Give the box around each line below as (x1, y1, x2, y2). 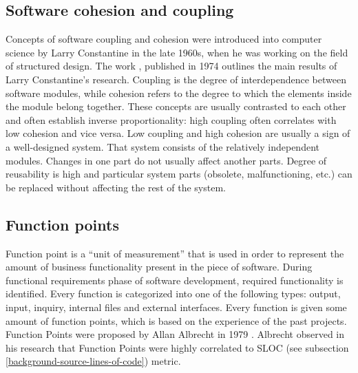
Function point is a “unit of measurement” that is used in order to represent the (6, 246, 344, 260)
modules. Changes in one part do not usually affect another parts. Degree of (6, 153, 327, 167)
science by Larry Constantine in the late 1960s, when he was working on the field (6, 45, 348, 59)
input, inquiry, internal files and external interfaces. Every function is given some (6, 299, 347, 314)
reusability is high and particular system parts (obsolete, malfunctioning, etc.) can (6, 167, 352, 181)
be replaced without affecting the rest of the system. (6, 180, 226, 194)
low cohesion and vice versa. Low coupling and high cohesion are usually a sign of (6, 126, 350, 140)
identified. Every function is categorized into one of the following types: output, (6, 286, 341, 301)
